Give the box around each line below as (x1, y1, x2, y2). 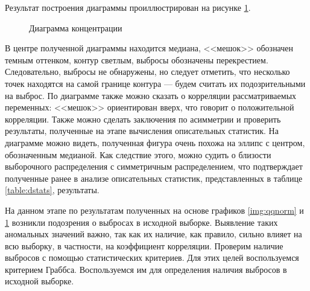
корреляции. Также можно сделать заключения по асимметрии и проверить (5, 112, 281, 125)
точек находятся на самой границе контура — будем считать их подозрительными (5, 77, 306, 89)
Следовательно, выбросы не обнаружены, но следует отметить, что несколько (5, 65, 290, 78)
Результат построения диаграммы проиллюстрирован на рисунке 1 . (5, 1, 251, 13)
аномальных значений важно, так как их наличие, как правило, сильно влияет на (5, 228, 302, 240)
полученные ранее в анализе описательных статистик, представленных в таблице (5, 171, 303, 184)
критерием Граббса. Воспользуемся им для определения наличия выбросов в (5, 263, 287, 275)
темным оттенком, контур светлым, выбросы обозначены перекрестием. (5, 53, 268, 66)
